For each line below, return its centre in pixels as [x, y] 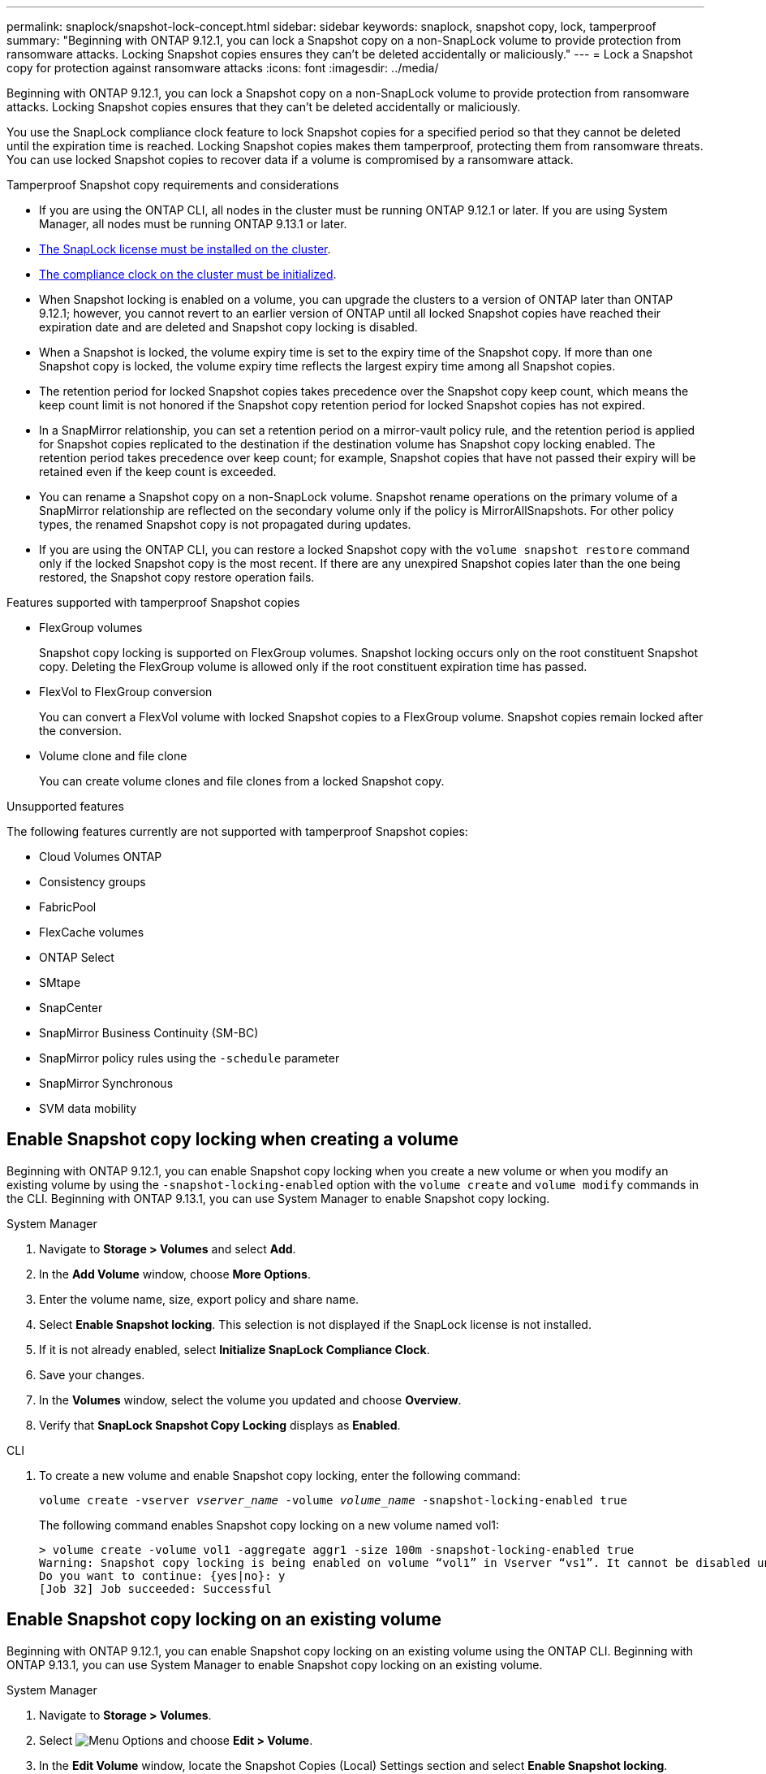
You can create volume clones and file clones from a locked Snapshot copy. [242, 781]
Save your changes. [92, 1374]
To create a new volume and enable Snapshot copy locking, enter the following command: [280, 1475]
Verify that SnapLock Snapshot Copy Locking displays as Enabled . [220, 1425]
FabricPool [68, 907]
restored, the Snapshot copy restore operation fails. [177, 577]
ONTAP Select [77, 957]
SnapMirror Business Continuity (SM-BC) [149, 1033]
